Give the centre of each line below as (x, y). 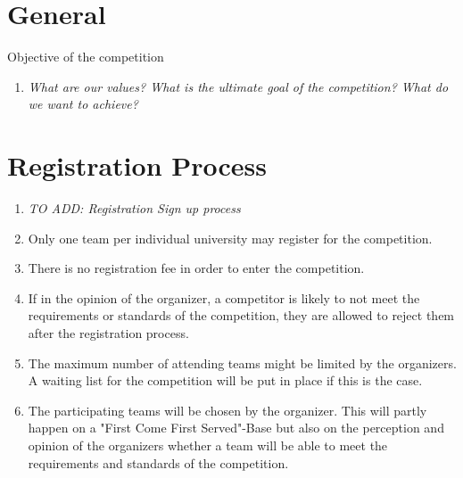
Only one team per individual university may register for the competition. (230, 238)
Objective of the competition (86, 57)
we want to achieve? (83, 104)
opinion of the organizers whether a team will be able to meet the (208, 445)
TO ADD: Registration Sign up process (134, 208)
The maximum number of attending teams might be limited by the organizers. (242, 363)
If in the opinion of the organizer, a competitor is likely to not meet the (224, 297)
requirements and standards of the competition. (158, 462)
